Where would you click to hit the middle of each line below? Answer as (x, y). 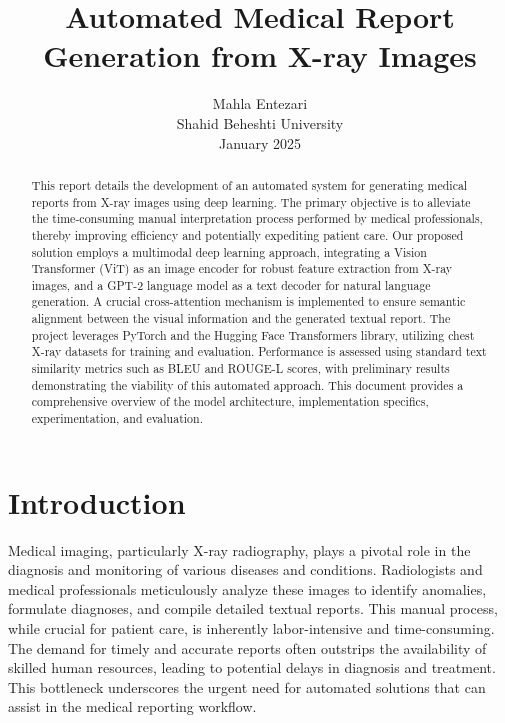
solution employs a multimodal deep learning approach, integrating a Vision (229, 251)
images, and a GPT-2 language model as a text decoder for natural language (231, 284)
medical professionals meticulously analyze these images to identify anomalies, (247, 588)
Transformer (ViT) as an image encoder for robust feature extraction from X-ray (242, 268)
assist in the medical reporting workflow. (132, 706)
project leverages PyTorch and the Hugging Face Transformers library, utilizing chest (253, 334)
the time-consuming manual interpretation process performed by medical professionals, (257, 218)
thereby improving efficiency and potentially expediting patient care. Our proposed (247, 234)
